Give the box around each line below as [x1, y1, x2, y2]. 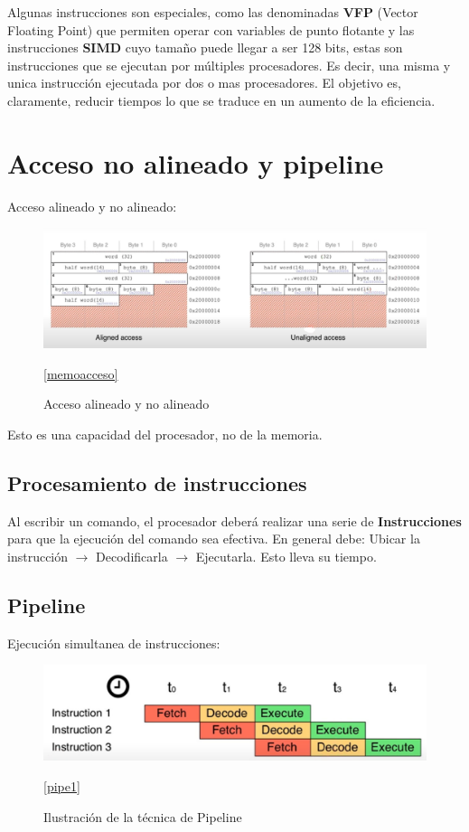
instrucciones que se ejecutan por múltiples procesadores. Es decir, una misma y [7, 55, 451, 74]
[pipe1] [43, 776, 80, 795]
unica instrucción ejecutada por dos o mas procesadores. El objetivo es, [7, 73, 401, 92]
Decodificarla [96, 546, 168, 565]
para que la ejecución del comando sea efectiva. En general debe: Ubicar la [7, 529, 420, 548]
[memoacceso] [43, 364, 118, 383]
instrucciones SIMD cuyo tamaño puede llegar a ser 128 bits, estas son [7, 38, 403, 57]
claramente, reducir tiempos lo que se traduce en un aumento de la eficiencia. [7, 90, 436, 109]
